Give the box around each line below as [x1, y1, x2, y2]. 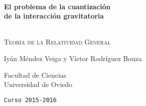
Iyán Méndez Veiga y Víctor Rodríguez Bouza [4, 53, 142, 63]
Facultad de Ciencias [4, 69, 67, 80]
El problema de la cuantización [4, 1, 111, 11]
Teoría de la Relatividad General [4, 37, 111, 47]
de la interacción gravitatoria [4, 11, 104, 21]
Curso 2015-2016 [4, 96, 57, 104]
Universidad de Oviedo [4, 79, 73, 89]
